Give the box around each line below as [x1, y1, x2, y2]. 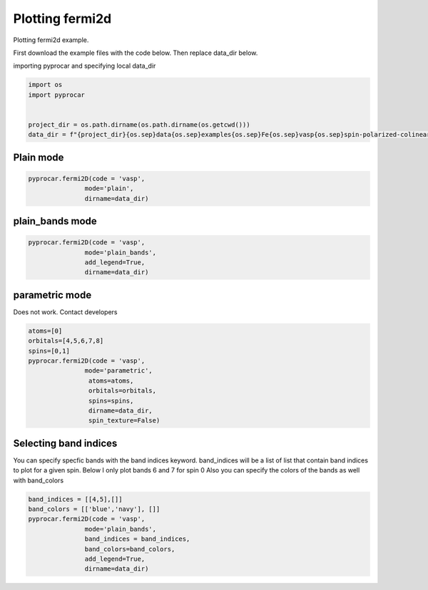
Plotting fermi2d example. [13, 36, 89, 44]
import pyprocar [28, 90, 86, 99]
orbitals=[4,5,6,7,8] [28, 337, 104, 345]
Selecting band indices [13, 437, 118, 449]
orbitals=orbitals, [88, 387, 157, 395]
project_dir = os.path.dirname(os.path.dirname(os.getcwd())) [28, 120, 250, 128]
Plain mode [13, 151, 64, 163]
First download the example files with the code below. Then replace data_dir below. [13, 48, 258, 57]
